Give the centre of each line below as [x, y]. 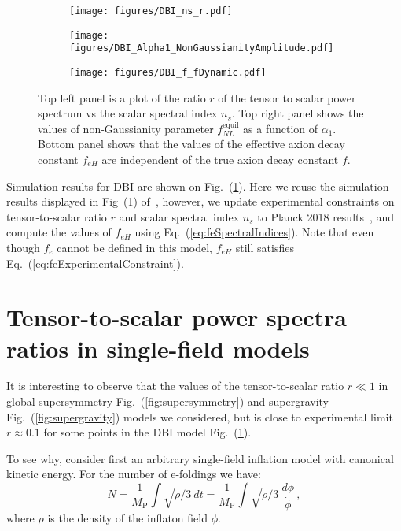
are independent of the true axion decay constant [220, 159]
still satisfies [265, 247]
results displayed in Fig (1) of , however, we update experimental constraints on [200, 201]
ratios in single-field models [158, 348]
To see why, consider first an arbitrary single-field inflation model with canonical [200, 458]
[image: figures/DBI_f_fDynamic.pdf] [168, 72]
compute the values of [59, 232]
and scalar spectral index [179, 216]
